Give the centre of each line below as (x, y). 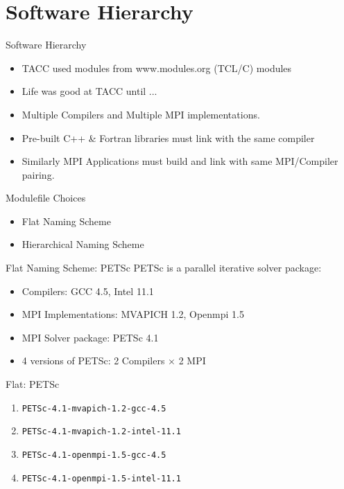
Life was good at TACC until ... (89, 91)
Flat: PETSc (33, 384)
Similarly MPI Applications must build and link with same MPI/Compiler (180, 161)
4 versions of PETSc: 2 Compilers (93, 361)
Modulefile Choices (46, 198)
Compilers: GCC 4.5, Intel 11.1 (88, 291)
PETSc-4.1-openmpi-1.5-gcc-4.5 (94, 455)
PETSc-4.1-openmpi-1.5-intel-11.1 (101, 478)
